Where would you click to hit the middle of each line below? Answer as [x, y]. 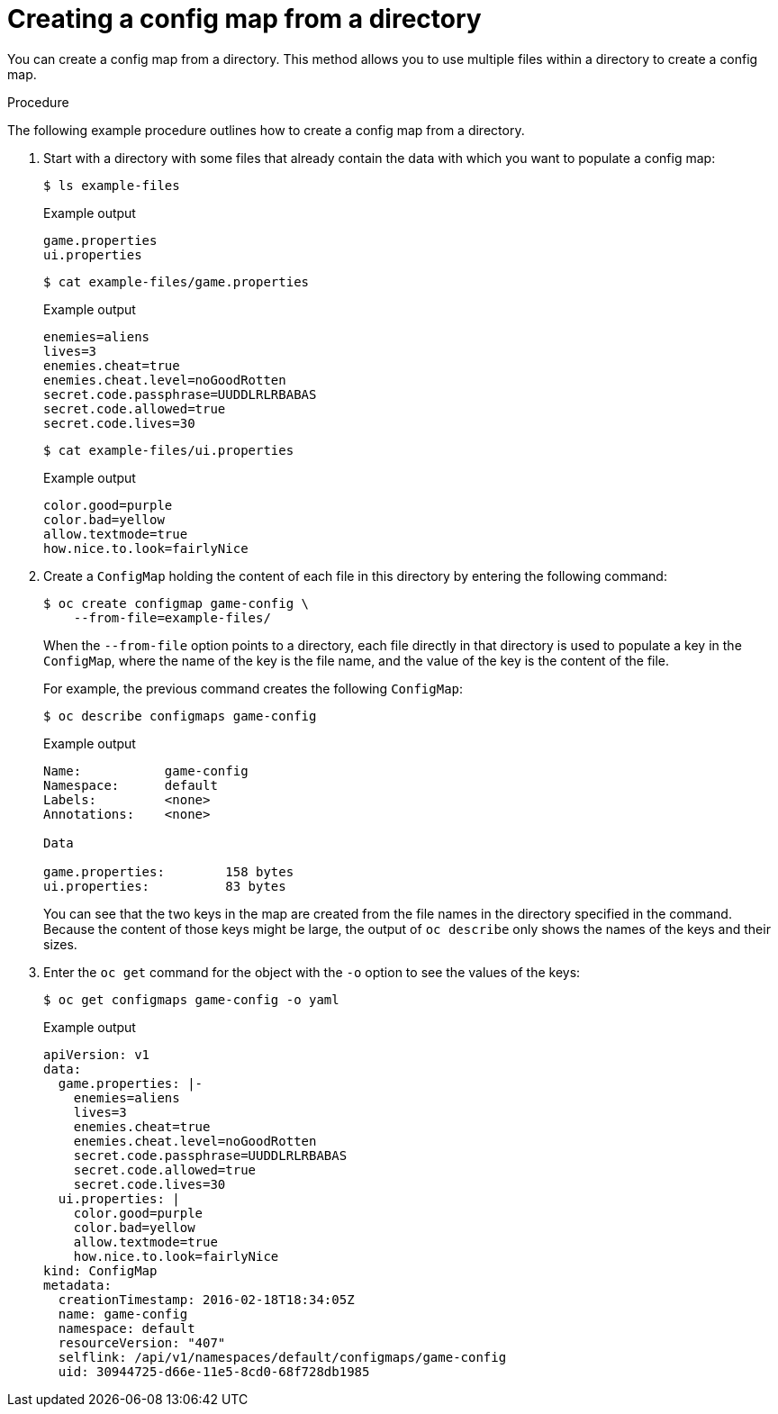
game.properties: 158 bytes [169, 871]
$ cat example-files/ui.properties [169, 450]
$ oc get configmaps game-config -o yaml [191, 999]
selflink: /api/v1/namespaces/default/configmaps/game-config [282, 1357]
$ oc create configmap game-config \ [176, 603]
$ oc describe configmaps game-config [180, 716]
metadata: [77, 1285]
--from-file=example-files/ [172, 617]
